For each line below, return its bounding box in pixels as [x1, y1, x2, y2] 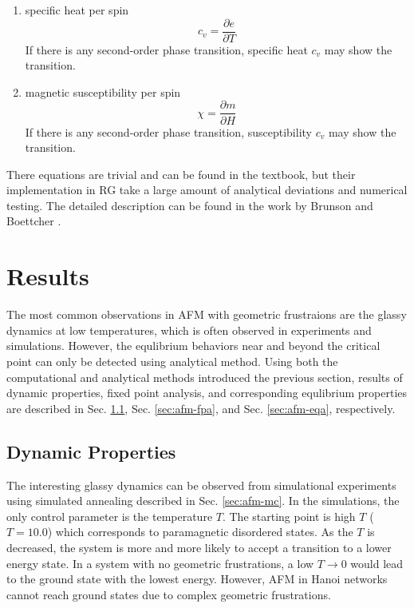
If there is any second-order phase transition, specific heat [25, 41, 308, 58]
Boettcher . [6, 213, 61, 229]
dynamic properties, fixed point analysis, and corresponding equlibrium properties [6, 384, 408, 401]
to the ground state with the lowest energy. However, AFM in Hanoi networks [6, 570, 388, 587]
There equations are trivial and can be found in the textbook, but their [6, 165, 356, 182]
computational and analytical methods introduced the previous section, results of [6, 368, 403, 385]
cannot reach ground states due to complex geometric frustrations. [6, 586, 331, 602]
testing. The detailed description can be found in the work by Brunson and [6, 197, 373, 213]
